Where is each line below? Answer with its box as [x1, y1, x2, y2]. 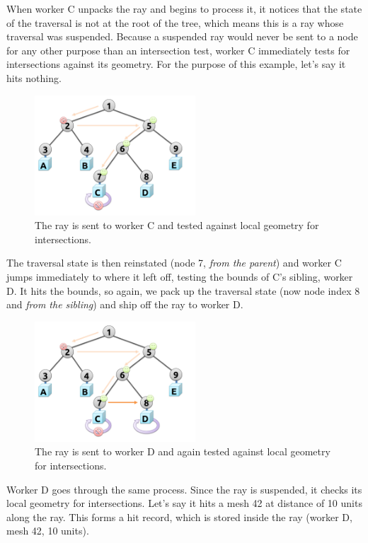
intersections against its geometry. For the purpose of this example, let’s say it [6, 57, 346, 71]
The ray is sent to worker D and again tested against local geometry [35, 444, 330, 459]
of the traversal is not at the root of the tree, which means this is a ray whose [6, 15, 344, 30]
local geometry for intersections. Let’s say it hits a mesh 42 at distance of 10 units [6, 496, 362, 510]
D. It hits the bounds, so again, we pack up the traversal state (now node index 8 [6, 283, 360, 298]
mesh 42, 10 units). [6, 523, 89, 538]
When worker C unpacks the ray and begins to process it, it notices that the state [6, 1, 362, 16]
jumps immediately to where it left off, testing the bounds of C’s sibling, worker [6, 269, 353, 284]
